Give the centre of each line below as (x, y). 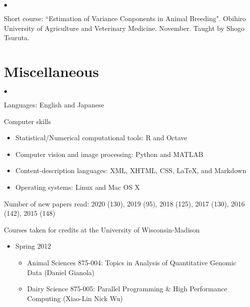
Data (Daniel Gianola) (61, 272)
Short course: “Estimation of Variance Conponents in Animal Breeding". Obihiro (125, 18)
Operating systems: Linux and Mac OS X (78, 187)
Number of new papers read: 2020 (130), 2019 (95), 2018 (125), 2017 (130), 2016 (125, 203)
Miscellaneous (52, 71)
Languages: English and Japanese (54, 105)
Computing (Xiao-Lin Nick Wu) (75, 298)
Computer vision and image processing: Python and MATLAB (109, 154)
